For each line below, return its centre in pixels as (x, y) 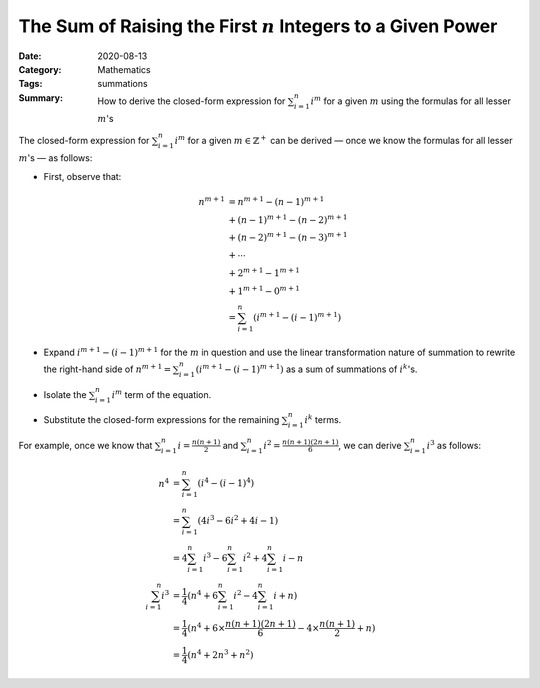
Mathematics (124, 69)
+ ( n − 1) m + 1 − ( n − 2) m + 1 (288, 218)
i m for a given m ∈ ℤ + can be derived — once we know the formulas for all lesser (344, 139)
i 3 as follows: (454, 444)
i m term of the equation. (161, 394)
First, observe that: (82, 176)
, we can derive (370, 445)
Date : (30, 56)
